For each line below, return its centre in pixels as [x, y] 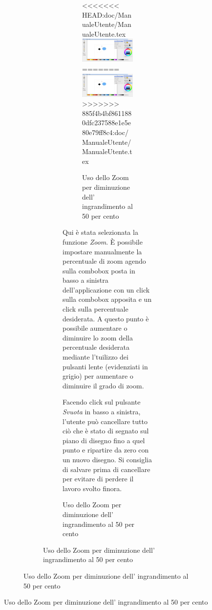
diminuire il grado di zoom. [103, 385]
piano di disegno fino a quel [104, 440]
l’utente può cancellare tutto [105, 421]
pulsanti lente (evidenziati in [105, 366]
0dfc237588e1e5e [106, 123]
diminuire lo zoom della [98, 337]
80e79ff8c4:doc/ [105, 132]
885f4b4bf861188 [107, 113]
